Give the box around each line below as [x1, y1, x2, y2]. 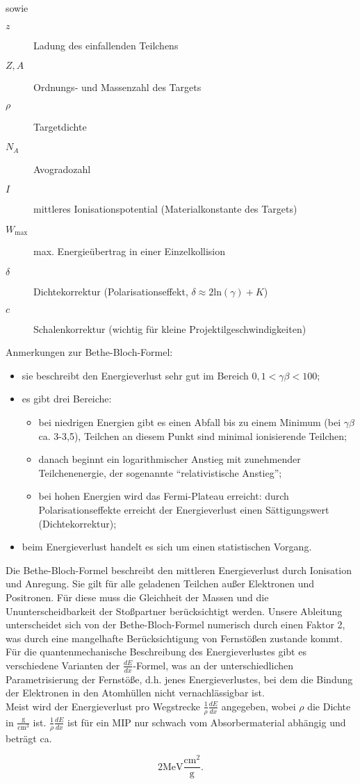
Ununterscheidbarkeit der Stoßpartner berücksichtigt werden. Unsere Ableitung [6, 603, 343, 618]
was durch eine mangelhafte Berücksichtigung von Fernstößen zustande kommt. [6, 630, 343, 645]
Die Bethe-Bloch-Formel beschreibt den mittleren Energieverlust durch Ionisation [6, 562, 352, 577]
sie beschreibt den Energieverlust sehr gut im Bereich [22, 368, 249, 382]
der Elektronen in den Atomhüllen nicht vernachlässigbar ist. [6, 685, 265, 700]
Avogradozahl [33, 161, 91, 176]
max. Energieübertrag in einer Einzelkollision [33, 244, 225, 259]
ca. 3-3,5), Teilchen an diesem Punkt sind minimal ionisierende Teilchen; [38, 428, 347, 443]
